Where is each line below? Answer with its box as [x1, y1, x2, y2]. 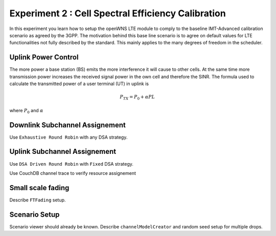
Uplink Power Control [9, 53, 79, 62]
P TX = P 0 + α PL [120, 94, 155, 101]
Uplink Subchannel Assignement [9, 147, 117, 156]
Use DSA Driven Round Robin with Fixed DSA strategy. [9, 161, 134, 167]
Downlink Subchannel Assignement [9, 120, 126, 129]
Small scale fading [9, 183, 70, 192]
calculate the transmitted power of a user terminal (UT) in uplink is [9, 81, 149, 87]
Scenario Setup [9, 210, 60, 219]
